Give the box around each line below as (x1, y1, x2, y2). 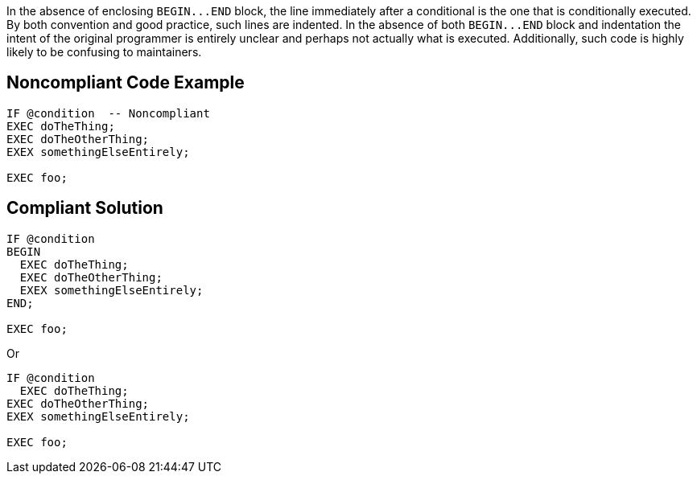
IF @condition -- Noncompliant (6, 106, 210, 120)
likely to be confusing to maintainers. (6, 45, 202, 59)
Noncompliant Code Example (6, 72, 245, 93)
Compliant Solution (6, 198, 163, 219)
